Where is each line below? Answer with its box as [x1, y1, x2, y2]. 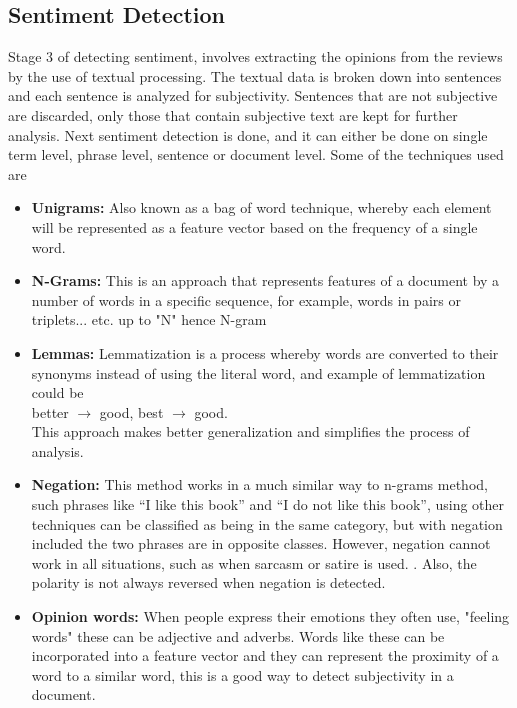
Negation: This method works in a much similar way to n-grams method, [31, 474, 488, 495]
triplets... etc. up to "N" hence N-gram [31, 309, 267, 330]
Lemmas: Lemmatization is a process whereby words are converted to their [31, 342, 499, 363]
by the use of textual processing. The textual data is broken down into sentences [8, 65, 502, 86]
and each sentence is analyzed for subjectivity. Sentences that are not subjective [8, 85, 498, 106]
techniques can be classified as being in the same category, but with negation [31, 513, 503, 534]
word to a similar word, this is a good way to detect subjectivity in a [31, 664, 454, 685]
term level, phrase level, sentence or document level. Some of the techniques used [8, 144, 504, 165]
